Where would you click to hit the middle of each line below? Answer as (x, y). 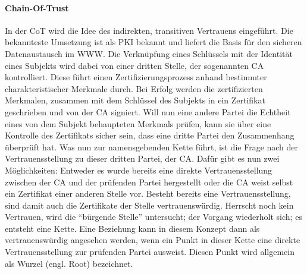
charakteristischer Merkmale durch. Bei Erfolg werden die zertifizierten (134, 88)
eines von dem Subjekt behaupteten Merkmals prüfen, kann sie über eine (138, 123)
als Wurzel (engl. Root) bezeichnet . (69, 263)
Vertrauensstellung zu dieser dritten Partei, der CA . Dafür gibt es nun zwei (142, 158)
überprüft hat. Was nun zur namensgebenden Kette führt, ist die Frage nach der (152, 147)
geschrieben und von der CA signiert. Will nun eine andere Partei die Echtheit (148, 111)
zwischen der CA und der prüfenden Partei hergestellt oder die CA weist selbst (149, 182)
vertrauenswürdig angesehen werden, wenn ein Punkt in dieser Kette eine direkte (153, 240)
